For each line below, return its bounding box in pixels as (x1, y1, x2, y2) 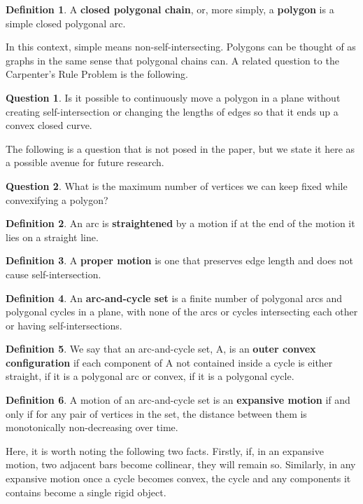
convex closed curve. (6, 118, 92, 132)
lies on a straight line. (6, 229, 99, 244)
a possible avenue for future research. (6, 155, 164, 170)
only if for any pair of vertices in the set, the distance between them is (6, 406, 307, 421)
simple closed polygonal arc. (6, 15, 126, 30)
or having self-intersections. (6, 318, 122, 332)
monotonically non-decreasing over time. (6, 420, 178, 435)
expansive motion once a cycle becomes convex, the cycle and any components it (6, 471, 351, 486)
